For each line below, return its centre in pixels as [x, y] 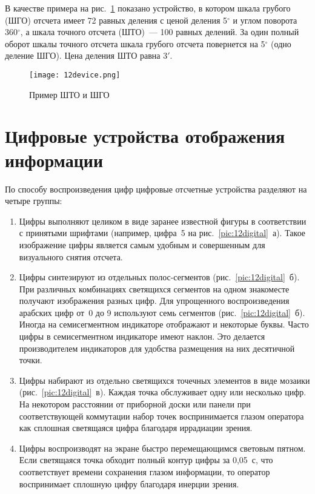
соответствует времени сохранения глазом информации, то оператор [144, 472]
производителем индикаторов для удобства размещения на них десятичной [157, 348]
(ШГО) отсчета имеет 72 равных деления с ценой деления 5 [116, 20]
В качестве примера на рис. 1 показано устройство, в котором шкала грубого [148, 8]
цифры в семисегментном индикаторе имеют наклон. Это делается [142, 336]
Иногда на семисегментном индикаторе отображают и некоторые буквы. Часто [164, 324]
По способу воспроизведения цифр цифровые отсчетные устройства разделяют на [156, 189]
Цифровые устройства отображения [145, 136]
